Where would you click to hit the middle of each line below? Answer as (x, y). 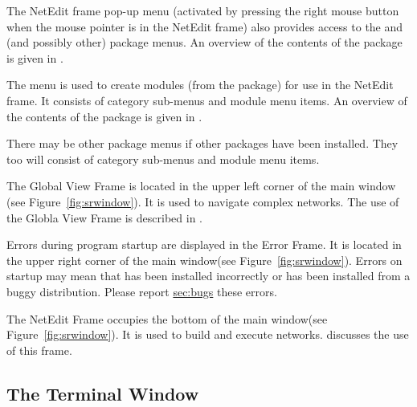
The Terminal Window (103, 393)
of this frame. (39, 350)
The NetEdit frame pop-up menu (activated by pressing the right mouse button (203, 10)
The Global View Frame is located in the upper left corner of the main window (201, 186)
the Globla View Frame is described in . (104, 217)
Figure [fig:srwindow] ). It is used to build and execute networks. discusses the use (208, 334)
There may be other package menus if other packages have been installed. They (202, 143)
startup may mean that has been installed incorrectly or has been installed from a (208, 276)
